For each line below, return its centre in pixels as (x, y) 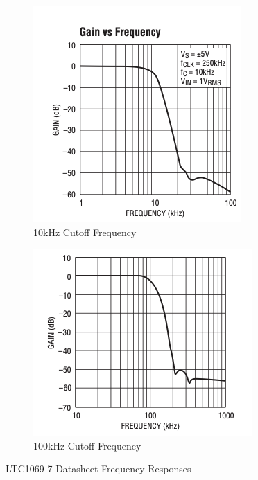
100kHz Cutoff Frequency (87, 445)
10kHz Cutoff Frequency (85, 232)
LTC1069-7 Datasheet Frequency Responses (98, 469)
